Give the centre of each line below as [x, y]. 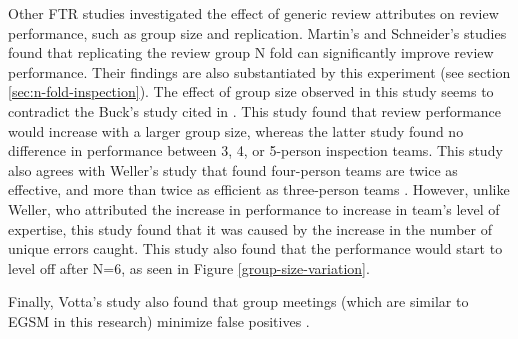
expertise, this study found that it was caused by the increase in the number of [250, 228]
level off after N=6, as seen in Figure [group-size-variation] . [189, 267]
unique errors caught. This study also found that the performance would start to [255, 248]
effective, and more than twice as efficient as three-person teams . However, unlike [259, 189]
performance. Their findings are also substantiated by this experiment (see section [259, 71]
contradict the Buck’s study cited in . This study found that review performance [255, 110]
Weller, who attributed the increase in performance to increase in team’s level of [254, 208]
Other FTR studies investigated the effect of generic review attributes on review [253, 13]
